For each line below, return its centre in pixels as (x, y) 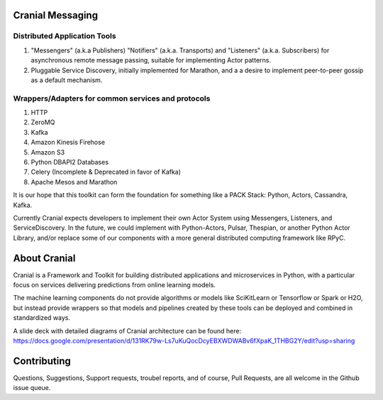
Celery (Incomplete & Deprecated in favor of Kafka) (106, 172)
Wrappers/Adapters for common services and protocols (112, 98)
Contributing (42, 361)
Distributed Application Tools (65, 36)
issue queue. (32, 388)
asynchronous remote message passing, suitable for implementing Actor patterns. (151, 60)
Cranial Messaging (56, 15)
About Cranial (44, 258)
